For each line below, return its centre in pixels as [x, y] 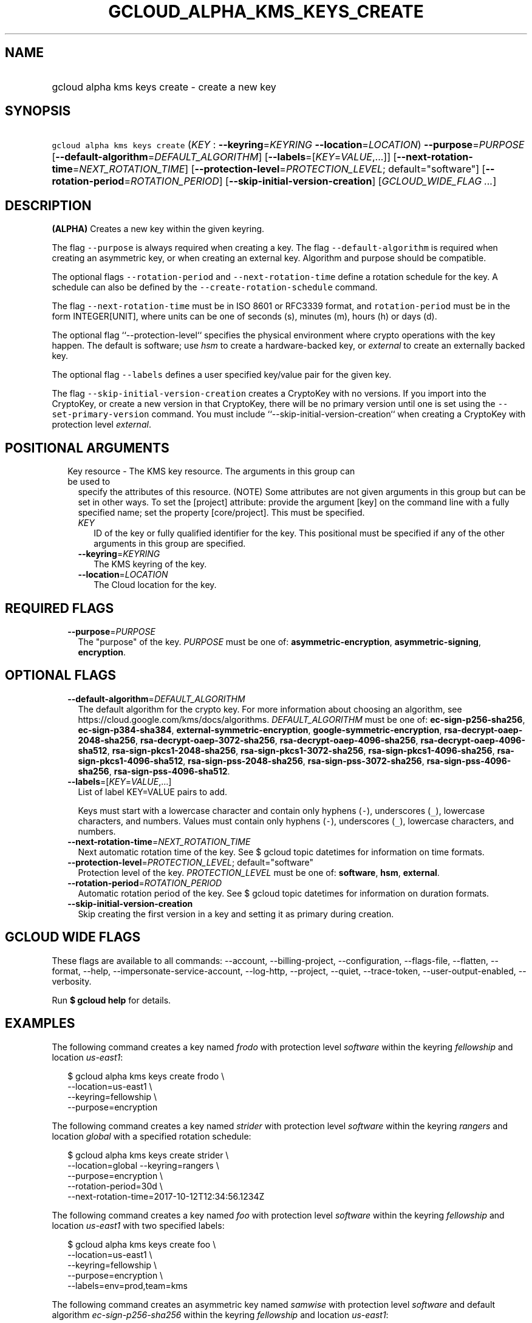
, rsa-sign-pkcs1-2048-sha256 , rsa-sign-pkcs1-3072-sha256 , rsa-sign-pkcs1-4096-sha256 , [301, 750]
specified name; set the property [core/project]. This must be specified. [221, 513]
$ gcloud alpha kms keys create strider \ [148, 1155]
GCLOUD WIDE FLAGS [73, 937]
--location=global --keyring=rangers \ [143, 1165]
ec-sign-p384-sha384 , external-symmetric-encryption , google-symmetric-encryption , [260, 730]
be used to [89, 482]
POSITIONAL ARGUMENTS [87, 448]
